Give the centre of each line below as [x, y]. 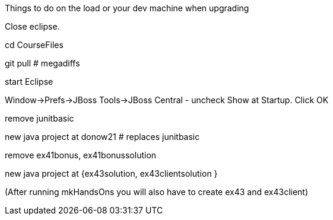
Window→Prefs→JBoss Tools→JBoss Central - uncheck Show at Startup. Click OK [167, 100]
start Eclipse [29, 82]
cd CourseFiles [34, 45]
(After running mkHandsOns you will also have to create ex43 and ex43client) [157, 192]
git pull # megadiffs [42, 63]
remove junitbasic [39, 118]
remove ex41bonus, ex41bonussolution [81, 155]
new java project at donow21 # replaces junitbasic [102, 137]
